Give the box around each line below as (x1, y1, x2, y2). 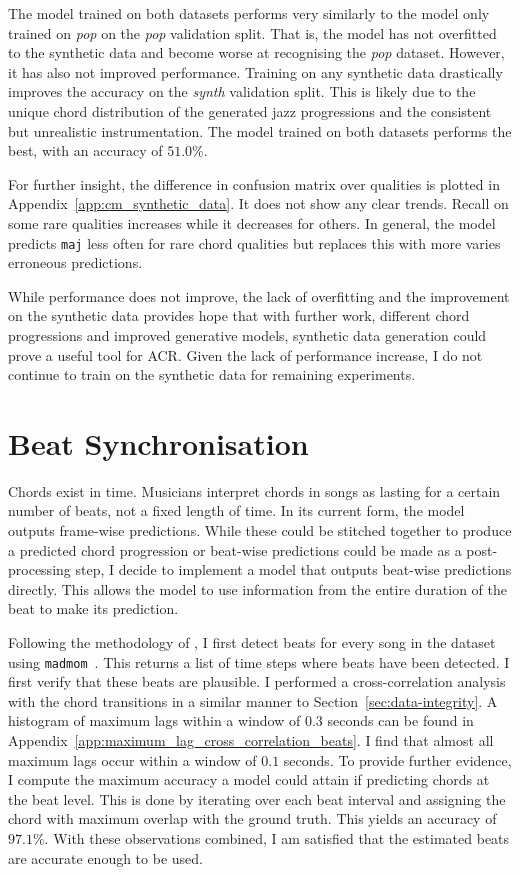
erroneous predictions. (8, 252, 143, 273)
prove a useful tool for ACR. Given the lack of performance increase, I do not (8, 344, 483, 365)
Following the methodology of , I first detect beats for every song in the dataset (8, 632, 496, 653)
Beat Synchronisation (8, 422, 309, 463)
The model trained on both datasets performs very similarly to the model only (8, 3, 490, 23)
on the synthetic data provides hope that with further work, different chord (8, 305, 470, 326)
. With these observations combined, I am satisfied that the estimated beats (44, 828, 510, 849)
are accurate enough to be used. (8, 847, 203, 868)
